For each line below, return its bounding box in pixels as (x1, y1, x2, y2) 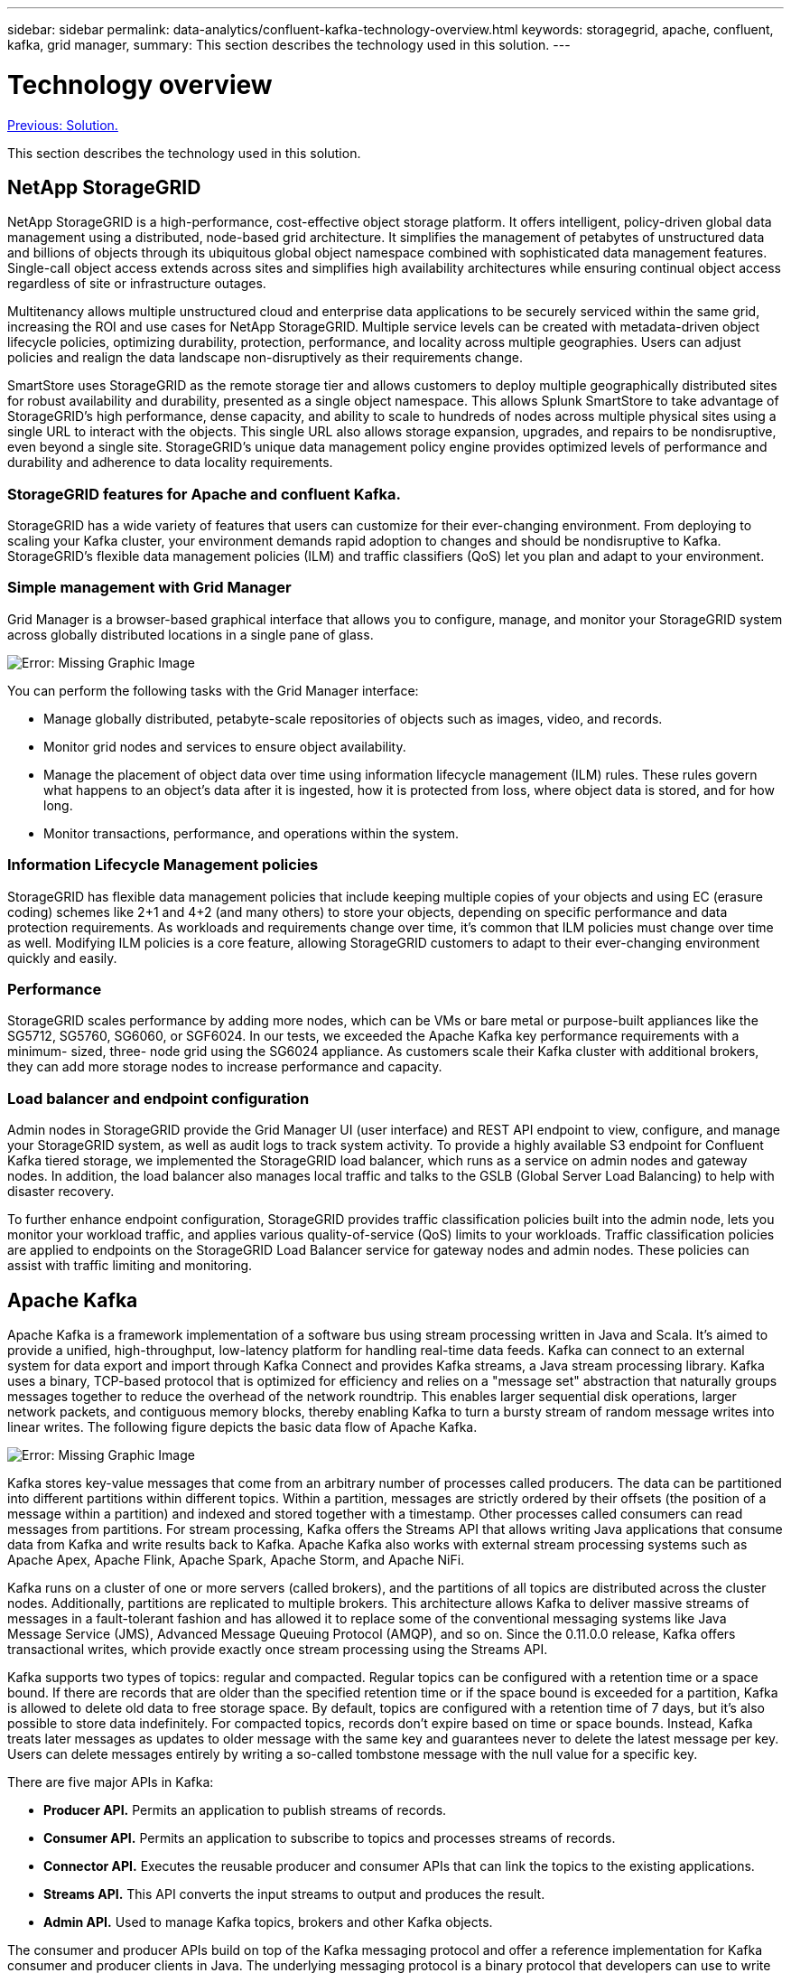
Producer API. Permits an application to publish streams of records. (43, 1801, 447, 1818)
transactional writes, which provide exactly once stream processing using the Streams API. (7, 1641, 548, 1657)
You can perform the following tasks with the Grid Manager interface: (7, 682, 419, 698)
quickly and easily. (7, 949, 117, 966)
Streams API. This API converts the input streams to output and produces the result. (43, 1885, 545, 1902)
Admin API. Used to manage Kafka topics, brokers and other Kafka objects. (43, 1913, 493, 1930)
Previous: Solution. (7, 117, 118, 133)
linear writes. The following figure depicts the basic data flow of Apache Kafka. (7, 1418, 478, 1435)
